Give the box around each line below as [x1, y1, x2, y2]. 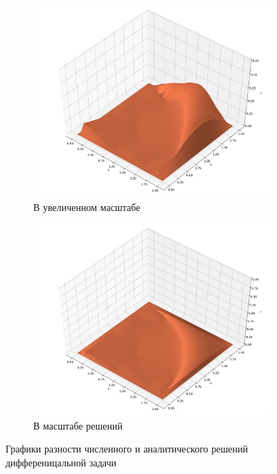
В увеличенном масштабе [33, 200, 141, 214]
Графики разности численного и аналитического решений [6, 441, 248, 456]
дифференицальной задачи [6, 455, 116, 469]
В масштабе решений [33, 418, 123, 432]
